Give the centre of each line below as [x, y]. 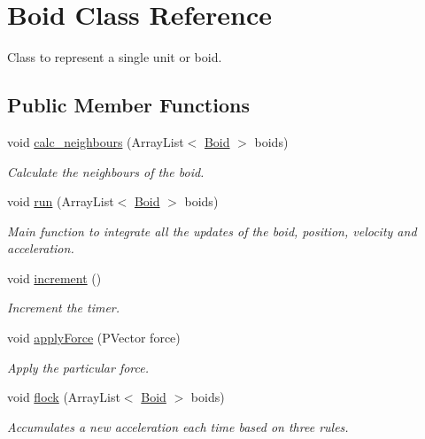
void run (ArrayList [61, 201]
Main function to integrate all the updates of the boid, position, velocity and [212, 231]
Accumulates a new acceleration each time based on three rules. [178, 426]
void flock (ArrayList [64, 397]
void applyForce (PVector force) [94, 338]
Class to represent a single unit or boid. [115, 57]
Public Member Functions [128, 105]
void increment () [54, 277]
